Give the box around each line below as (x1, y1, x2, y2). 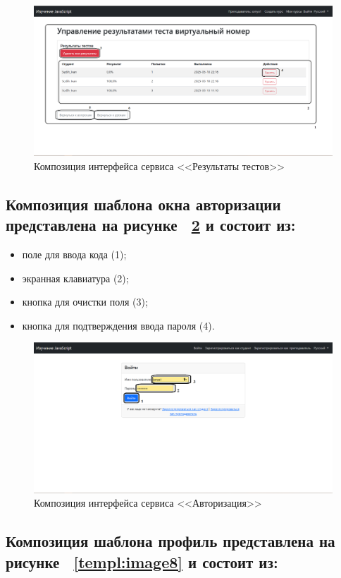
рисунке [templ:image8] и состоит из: (6, 550, 278, 572)
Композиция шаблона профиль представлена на (6, 530, 335, 552)
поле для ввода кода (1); (22, 247, 127, 262)
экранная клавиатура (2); (22, 270, 129, 285)
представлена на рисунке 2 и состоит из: (6, 214, 296, 236)
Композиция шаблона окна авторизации (6, 193, 281, 215)
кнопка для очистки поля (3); (22, 294, 148, 309)
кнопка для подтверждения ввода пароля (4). (22, 318, 215, 332)
